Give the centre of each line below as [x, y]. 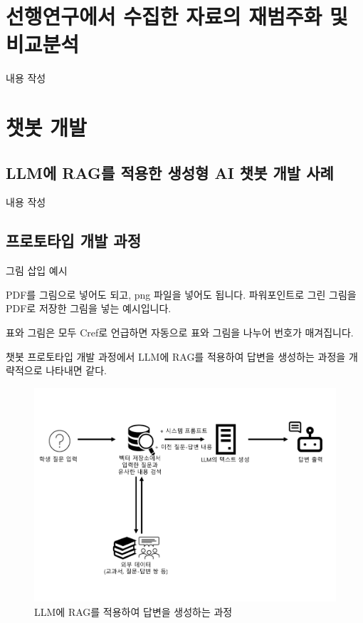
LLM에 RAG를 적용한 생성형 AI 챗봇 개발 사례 [170, 172]
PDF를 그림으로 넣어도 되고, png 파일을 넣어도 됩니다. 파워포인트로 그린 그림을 [181, 294]
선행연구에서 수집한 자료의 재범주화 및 [177, 16]
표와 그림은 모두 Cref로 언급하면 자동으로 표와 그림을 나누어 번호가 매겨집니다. [180, 333]
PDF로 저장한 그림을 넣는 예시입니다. [89, 308]
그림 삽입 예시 [37, 271]
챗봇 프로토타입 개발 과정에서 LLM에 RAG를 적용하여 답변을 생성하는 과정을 [176, 356]
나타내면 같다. [77, 370]
